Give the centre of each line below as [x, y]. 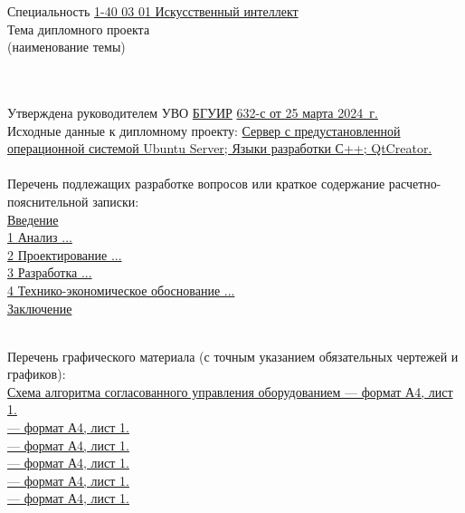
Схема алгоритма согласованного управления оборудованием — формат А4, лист [230, 391]
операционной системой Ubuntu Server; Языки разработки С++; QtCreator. [220, 148]
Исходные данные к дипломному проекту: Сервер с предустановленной [204, 130]
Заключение [40, 308]
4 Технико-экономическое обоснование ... [121, 290]
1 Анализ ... [40, 237]
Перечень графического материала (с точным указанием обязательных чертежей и [233, 356]
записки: [116, 201]
